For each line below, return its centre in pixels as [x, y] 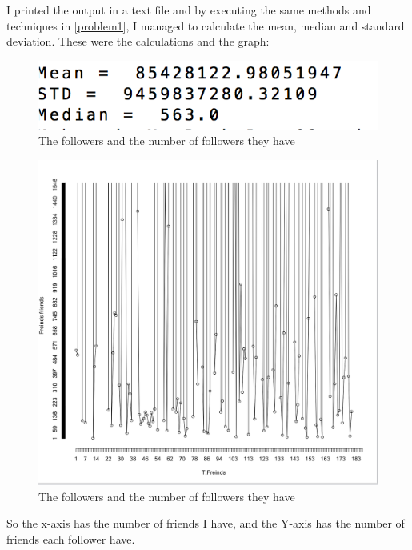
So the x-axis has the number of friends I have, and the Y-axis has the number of [206, 523]
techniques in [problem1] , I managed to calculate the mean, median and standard [206, 25]
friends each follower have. [71, 538]
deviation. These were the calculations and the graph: [138, 41]
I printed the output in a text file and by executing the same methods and [189, 10]
